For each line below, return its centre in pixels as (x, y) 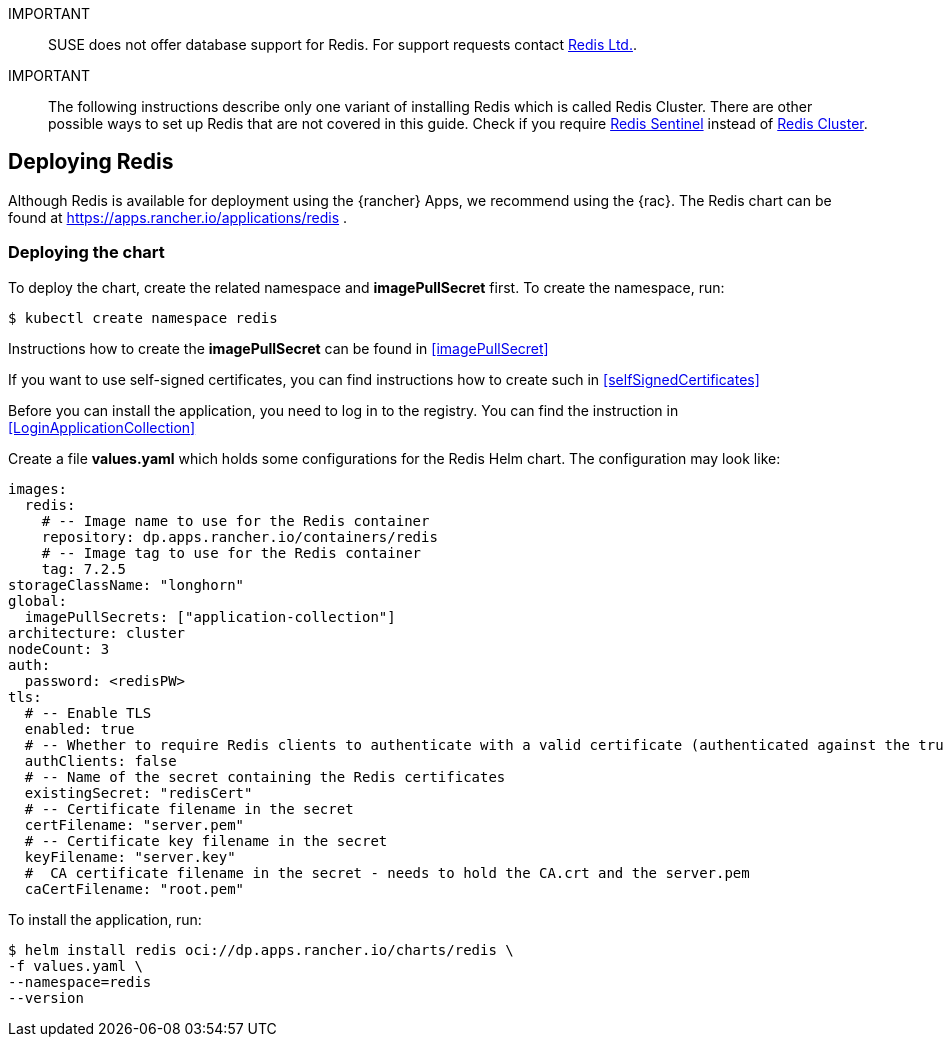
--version (46, 997)
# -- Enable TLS (88, 712)
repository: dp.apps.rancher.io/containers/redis (239, 536)
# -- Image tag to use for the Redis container (231, 552)
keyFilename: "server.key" (130, 856)
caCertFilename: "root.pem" (134, 888)
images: (38, 488)
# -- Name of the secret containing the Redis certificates (265, 776)
